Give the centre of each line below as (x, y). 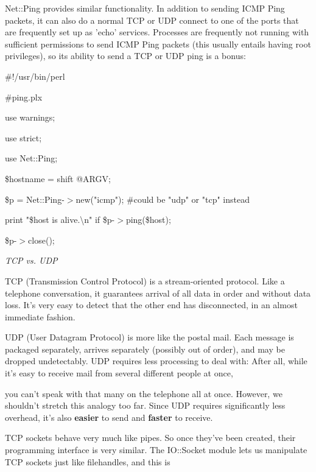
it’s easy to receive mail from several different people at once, (119, 373)
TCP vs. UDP (31, 260)
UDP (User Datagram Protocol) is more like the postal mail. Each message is (149, 337)
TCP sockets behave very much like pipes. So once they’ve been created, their (150, 438)
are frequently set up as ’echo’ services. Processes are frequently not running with (157, 32)
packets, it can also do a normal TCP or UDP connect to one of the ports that (152, 20)
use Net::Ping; (31, 158)
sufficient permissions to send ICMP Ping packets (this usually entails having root (158, 44)
